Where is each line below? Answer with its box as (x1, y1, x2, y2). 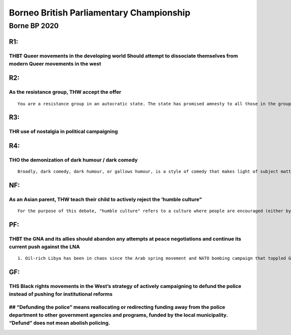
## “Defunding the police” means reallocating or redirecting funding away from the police (9, 303, 226, 310)
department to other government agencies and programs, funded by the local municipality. (9, 311, 228, 318)
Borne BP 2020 (9, 21, 59, 30)
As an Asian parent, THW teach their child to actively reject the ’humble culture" (9, 196, 202, 202)
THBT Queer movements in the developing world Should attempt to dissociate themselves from (9, 52, 238, 59)
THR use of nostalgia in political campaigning (9, 128, 118, 135)
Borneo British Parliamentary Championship (9, 7, 191, 18)
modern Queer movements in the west (9, 60, 101, 67)
